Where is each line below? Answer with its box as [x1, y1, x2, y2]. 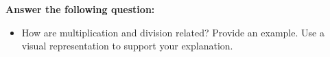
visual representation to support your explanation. [21, 38, 233, 53]
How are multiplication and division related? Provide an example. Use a [21, 25, 325, 39]
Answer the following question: [5, 2, 155, 16]
